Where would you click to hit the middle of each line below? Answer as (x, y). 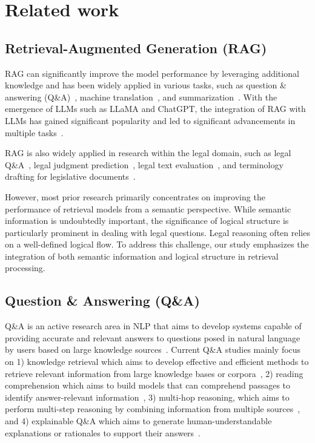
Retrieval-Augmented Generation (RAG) (136, 48)
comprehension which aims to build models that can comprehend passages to (148, 385)
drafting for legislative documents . (70, 176)
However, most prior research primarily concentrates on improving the (135, 196)
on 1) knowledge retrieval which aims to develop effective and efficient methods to (157, 362)
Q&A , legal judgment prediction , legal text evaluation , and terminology (144, 164)
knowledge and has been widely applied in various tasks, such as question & (146, 85)
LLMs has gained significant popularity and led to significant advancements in (150, 120)
